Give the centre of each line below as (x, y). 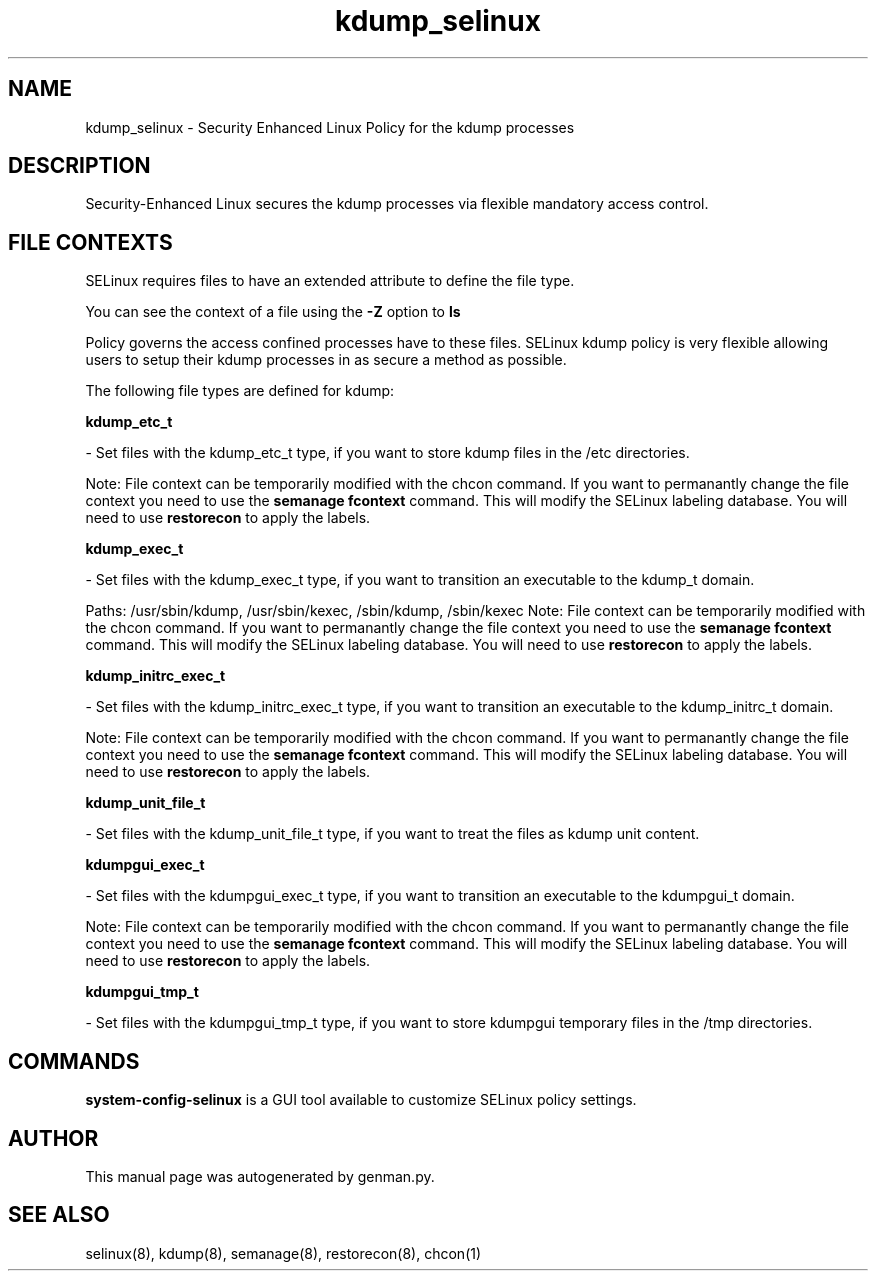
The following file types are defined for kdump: (240, 391)
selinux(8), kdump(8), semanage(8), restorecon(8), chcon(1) (283, 1253)
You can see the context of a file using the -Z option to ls (273, 312)
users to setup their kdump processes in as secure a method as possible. (326, 360)
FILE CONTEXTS (90, 242)
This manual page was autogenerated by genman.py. (260, 1176)
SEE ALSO (59, 1215)
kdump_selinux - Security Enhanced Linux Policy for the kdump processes (330, 127)
